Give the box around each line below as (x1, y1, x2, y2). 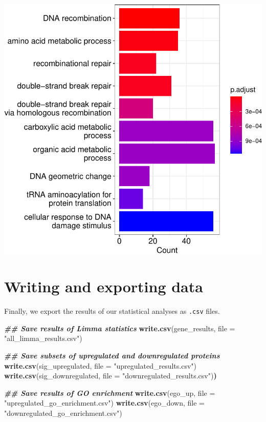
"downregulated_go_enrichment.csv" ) (4, 407, 122, 418)
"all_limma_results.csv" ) (4, 333, 82, 344)
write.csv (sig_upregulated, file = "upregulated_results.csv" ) (4, 360, 196, 371)
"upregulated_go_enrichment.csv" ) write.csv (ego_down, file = (4, 397, 205, 408)
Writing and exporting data (4, 276, 203, 297)
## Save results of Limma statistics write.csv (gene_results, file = (4, 323, 235, 333)
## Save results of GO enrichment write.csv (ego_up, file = (4, 387, 215, 398)
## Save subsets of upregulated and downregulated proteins (4, 350, 220, 360)
